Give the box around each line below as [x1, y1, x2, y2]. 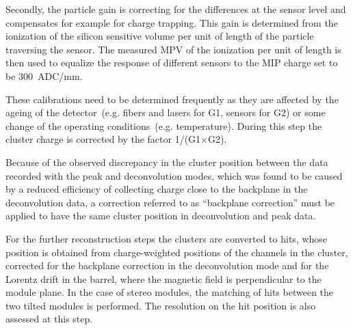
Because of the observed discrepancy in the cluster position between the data [5, 154, 328, 169]
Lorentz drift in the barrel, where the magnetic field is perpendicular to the [5, 271, 322, 286]
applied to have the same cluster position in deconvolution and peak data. [5, 208, 316, 223]
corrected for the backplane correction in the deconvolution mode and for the [5, 258, 329, 273]
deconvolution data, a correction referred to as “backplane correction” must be [5, 195, 335, 209]
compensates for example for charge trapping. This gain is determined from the [5, 15, 338, 29]
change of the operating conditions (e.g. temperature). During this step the [5, 118, 322, 133]
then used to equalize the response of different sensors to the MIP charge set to [5, 55, 338, 70]
